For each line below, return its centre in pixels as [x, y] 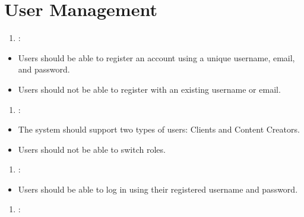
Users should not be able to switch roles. [92, 149]
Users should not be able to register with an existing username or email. [149, 89]
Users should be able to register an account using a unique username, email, [156, 57]
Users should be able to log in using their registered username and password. [158, 189]
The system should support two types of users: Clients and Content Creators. [159, 129]
